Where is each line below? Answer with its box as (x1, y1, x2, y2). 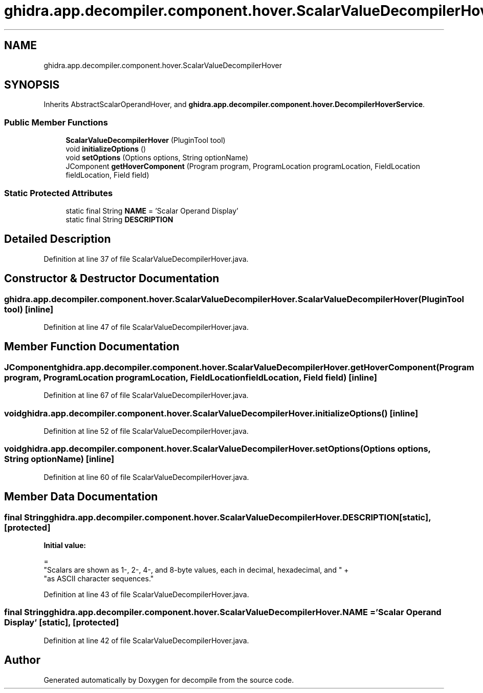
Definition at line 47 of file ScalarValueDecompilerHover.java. (43, 323, 249, 331)
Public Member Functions (4, 117, 108, 128)
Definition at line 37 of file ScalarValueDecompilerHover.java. (43, 254, 249, 263)
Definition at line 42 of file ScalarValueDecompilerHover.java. (43, 636, 249, 645)
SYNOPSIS (4, 78, 60, 92)
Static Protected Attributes (4, 187, 113, 198)
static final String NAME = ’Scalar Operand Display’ (65, 206, 238, 215)
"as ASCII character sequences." (43, 574, 154, 583)
